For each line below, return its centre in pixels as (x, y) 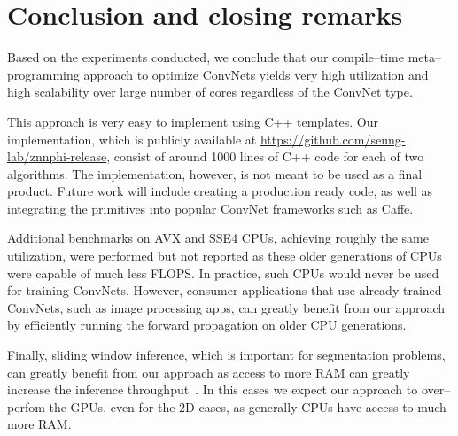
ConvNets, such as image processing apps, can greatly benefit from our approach (226, 307)
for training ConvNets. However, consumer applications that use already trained (225, 290)
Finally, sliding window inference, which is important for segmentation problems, (226, 355)
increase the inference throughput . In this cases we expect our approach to (213, 389)
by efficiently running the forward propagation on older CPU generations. (207, 325)
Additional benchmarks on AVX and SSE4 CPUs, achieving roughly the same (218, 238)
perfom (26, 406)
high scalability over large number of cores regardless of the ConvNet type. (210, 92)
